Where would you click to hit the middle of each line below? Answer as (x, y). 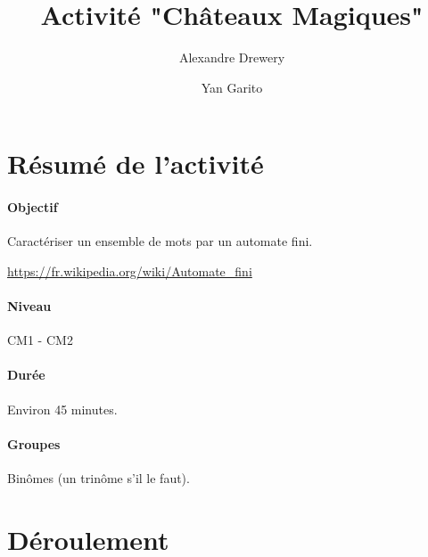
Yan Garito (232, 87)
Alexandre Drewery (232, 57)
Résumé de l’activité (136, 164)
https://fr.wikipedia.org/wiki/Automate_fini (130, 270)
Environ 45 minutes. (62, 409)
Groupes (34, 443)
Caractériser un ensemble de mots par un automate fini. (160, 241)
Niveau (29, 306)
